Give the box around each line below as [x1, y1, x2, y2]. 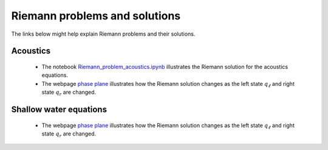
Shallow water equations [11, 104, 108, 114]
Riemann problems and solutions [11, 9, 181, 22]
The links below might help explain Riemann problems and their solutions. [11, 30, 196, 37]
